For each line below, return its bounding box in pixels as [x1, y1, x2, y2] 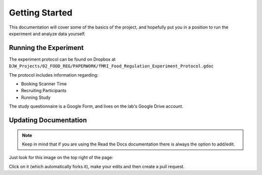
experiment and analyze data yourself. [9, 31, 86, 36]
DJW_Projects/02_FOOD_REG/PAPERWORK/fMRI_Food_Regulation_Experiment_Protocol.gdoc [9, 64, 214, 69]
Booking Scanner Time [21, 81, 67, 87]
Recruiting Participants [21, 88, 66, 94]
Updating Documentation [9, 116, 87, 124]
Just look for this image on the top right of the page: [9, 155, 114, 160]
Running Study [21, 95, 51, 100]
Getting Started [9, 7, 73, 18]
